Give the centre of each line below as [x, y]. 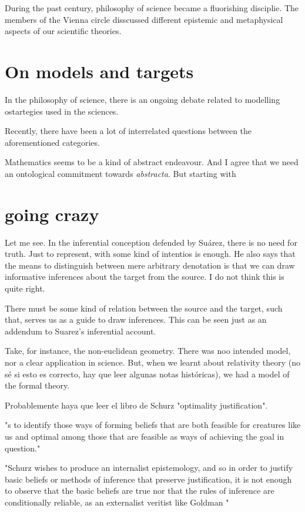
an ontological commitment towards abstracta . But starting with [120, 173]
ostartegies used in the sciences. [62, 111]
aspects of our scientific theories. [63, 31]
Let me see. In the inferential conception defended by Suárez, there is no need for [151, 242]
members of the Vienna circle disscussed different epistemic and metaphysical [144, 19]
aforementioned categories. [52, 142]
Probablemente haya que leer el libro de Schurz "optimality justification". [136, 405]
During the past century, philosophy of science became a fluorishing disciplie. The [152, 8]
